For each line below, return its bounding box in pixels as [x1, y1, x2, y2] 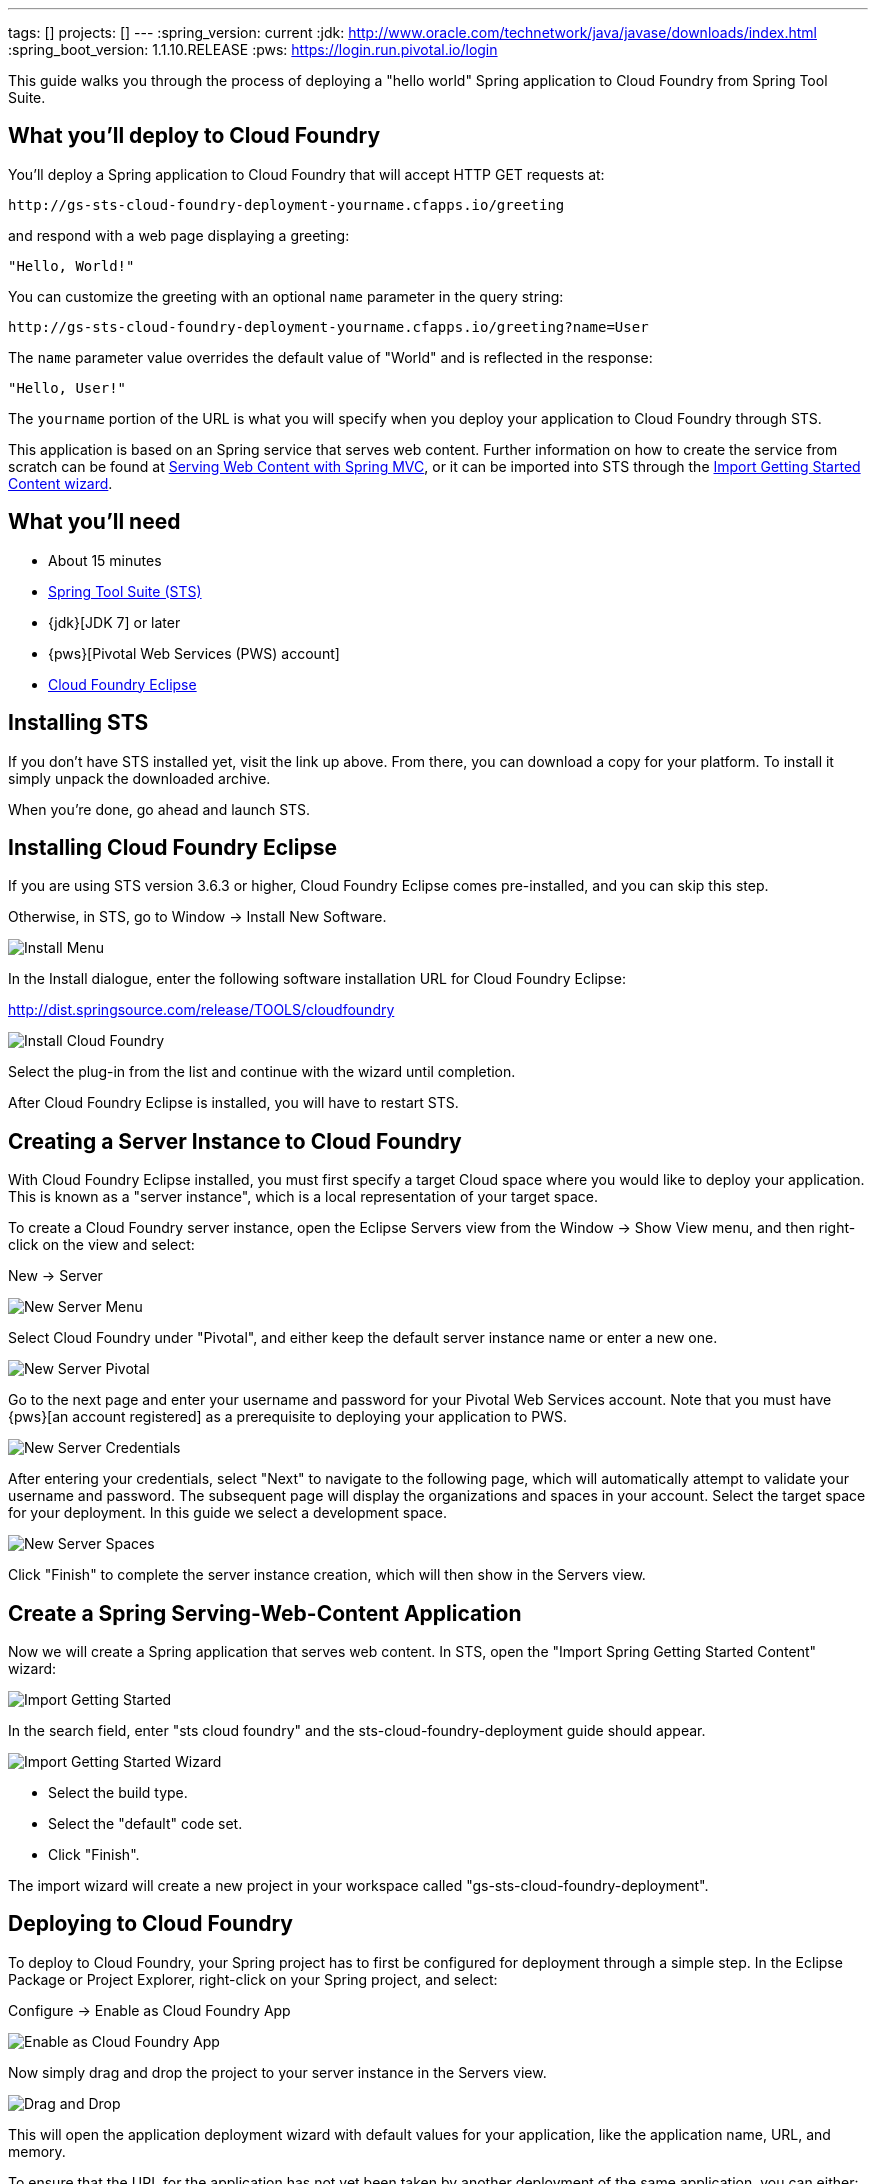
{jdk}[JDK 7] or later [48, 613, 181, 631]
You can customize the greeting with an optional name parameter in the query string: [8, 287, 564, 305]
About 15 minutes [48, 551, 162, 569]
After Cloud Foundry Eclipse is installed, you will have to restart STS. [8, 1094, 459, 1112]
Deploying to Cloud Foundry [8, 1911, 293, 1937]
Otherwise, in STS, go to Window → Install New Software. [8, 908, 387, 926]
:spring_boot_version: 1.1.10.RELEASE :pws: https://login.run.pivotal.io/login [8, 41, 498, 58]
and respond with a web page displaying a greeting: [8, 226, 350, 244]
